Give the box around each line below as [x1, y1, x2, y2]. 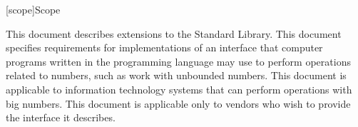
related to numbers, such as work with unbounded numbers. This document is [6, 68, 347, 83]
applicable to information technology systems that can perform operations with [6, 81, 352, 96]
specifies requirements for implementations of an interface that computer [6, 40, 323, 55]
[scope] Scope [6, 2, 61, 16]
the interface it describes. [6, 110, 116, 125]
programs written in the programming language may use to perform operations [6, 54, 351, 68]
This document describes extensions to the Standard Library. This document [6, 26, 342, 41]
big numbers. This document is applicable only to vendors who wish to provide [6, 96, 351, 111]
